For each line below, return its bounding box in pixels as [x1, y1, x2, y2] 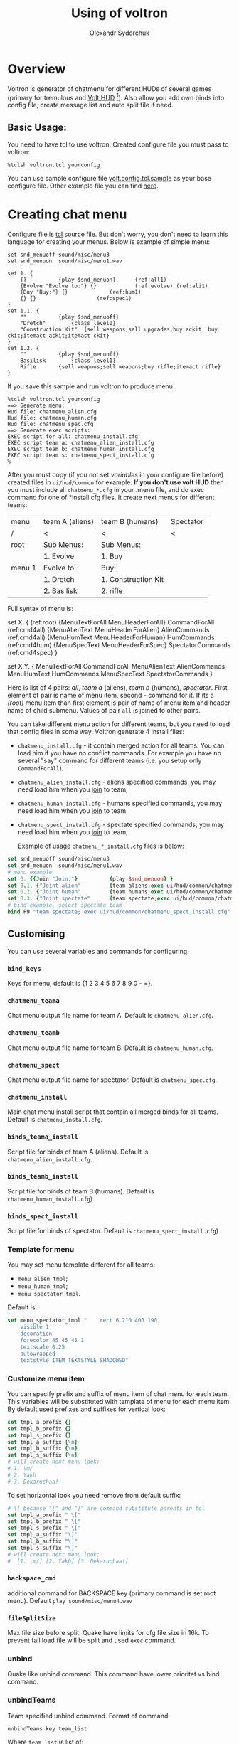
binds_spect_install [7, 1212, 79, 1221]
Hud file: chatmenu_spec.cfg [7, 421, 94, 428]
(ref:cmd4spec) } [7, 649, 58, 657]
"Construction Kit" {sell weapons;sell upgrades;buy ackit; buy [20, 326, 218, 334]
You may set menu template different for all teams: [7, 1260, 155, 1269]
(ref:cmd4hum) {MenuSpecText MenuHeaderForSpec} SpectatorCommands [7, 641, 231, 649]
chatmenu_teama [7, 997, 60, 1004]
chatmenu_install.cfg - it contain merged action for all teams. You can [17, 741, 225, 750]
